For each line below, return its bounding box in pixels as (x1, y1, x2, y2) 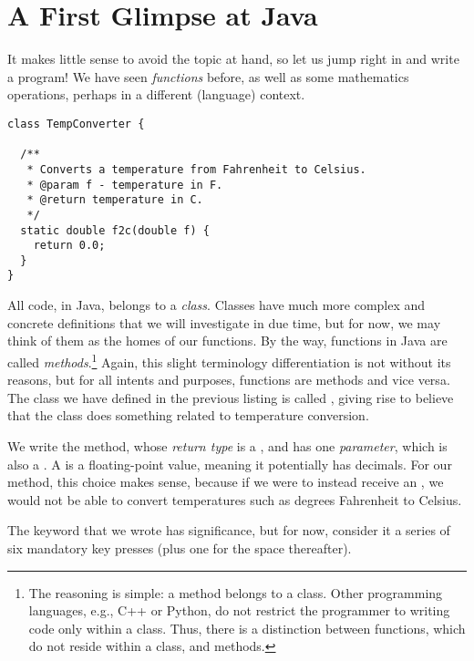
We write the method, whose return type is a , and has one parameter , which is (7, 436, 448, 455)
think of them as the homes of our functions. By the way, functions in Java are (7, 331, 448, 350)
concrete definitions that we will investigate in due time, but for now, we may (7, 313, 441, 332)
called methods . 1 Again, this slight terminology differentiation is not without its (7, 349, 451, 371)
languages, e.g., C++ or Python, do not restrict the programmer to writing (28, 601, 450, 620)
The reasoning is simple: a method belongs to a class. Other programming (28, 583, 443, 602)
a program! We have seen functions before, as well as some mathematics (7, 67, 409, 86)
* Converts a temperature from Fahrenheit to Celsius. (26, 162, 366, 176)
